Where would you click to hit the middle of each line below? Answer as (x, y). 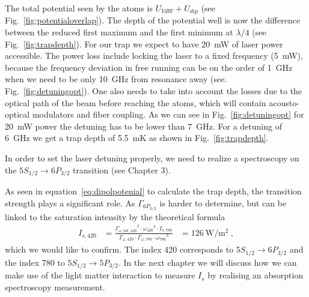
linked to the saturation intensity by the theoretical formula (115, 216)
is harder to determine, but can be (223, 202)
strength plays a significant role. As (70, 202)
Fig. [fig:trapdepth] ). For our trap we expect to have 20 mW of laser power (144, 43)
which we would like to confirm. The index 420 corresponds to (119, 249)
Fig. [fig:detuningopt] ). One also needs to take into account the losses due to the (154, 91)
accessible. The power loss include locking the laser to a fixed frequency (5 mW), (154, 55)
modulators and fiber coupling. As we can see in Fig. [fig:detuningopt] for (168, 114)
